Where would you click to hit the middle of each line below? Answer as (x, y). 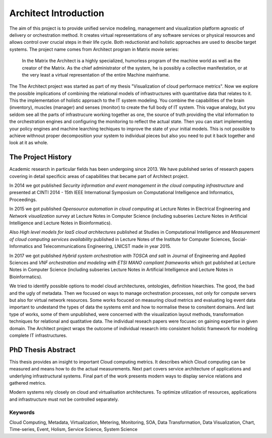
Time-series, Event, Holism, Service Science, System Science (74, 429)
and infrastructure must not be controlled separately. (64, 399)
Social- (240, 239)
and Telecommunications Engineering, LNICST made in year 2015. (103, 246)
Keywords (22, 412)
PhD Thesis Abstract (42, 350)
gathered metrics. (28, 383)
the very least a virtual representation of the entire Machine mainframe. (96, 75)
